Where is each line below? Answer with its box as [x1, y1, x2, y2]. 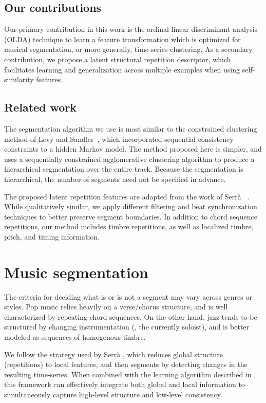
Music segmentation [4, 261, 148, 282]
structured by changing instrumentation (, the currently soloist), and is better [4, 321, 250, 332]
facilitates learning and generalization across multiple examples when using [4, 64, 240, 75]
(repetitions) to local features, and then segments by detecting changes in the [4, 359, 248, 370]
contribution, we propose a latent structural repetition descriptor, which [4, 53, 231, 64]
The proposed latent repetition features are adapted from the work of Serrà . [4, 191, 250, 201]
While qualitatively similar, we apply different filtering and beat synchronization [4, 201, 257, 212]
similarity [4, 74, 34, 85]
